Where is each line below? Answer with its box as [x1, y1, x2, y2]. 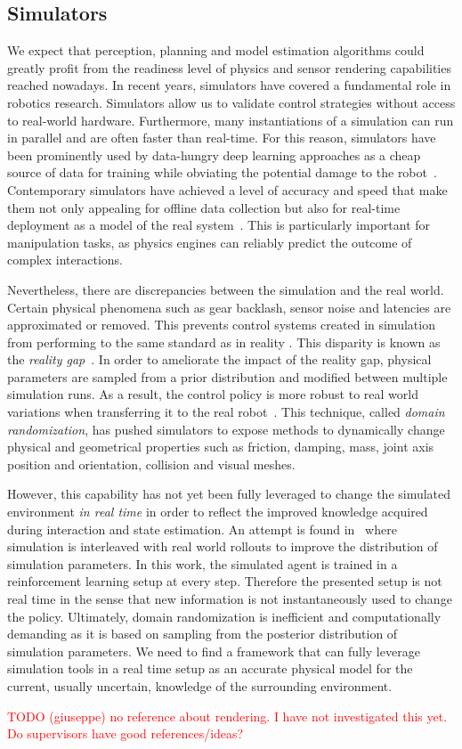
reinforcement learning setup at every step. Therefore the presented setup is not [7, 572, 442, 590]
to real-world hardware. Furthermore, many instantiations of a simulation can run [7, 110, 454, 129]
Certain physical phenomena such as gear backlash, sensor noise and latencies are [7, 297, 451, 316]
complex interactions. [7, 250, 124, 269]
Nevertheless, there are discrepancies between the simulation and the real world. [7, 280, 444, 298]
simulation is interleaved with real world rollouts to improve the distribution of [7, 537, 438, 556]
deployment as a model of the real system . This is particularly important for [7, 216, 431, 234]
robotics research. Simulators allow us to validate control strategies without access [7, 93, 456, 111]
